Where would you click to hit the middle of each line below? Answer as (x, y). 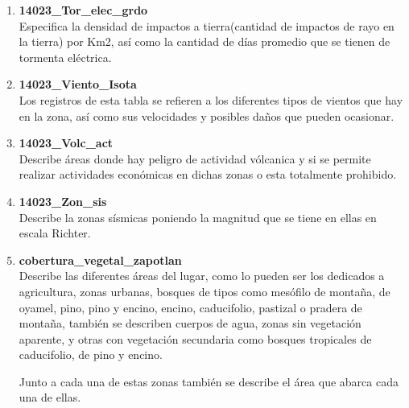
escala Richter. (55, 233)
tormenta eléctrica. (65, 57)
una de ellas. (50, 397)
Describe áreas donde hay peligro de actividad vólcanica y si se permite (195, 158)
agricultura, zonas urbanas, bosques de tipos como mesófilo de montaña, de (204, 291)
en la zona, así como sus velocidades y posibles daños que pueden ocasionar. (207, 115)
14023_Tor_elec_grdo (83, 10)
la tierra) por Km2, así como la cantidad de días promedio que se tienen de (204, 41)
